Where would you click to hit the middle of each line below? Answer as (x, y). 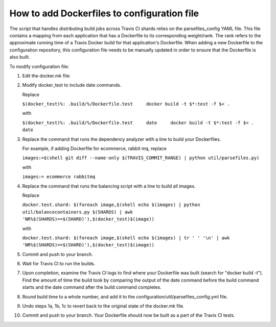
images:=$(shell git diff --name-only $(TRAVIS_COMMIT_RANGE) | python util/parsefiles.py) (141, 158)
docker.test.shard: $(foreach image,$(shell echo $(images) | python (111, 205)
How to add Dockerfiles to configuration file (104, 13)
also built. (20, 57)
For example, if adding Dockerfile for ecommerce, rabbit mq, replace (95, 148)
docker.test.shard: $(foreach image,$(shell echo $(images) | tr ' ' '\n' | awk (126, 238)
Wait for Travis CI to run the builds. (59, 264)
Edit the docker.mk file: (47, 76)
